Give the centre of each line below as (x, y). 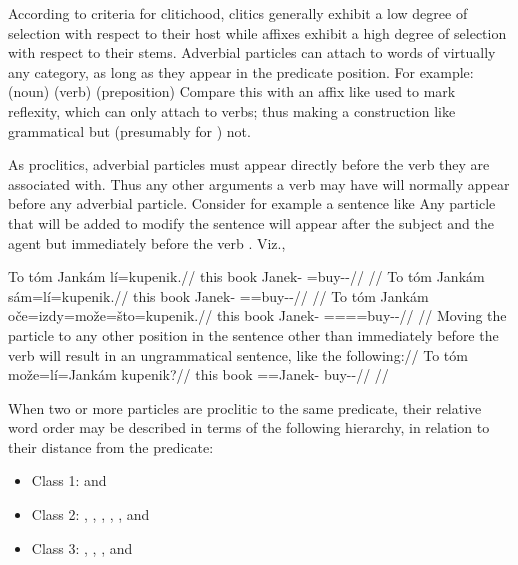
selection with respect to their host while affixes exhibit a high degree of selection (257, 32)
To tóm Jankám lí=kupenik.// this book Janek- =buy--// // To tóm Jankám (246, 276)
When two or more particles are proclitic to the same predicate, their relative (245, 407)
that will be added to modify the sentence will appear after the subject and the (251, 222)
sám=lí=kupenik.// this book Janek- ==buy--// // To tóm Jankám (218, 295)
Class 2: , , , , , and (90, 514)
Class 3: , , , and (82, 547)
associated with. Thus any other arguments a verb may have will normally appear (259, 183)
